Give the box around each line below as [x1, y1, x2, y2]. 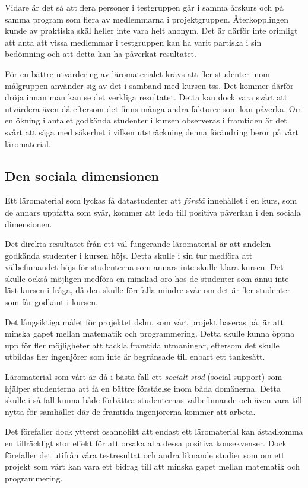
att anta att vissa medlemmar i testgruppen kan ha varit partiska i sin [5, 36, 262, 48]
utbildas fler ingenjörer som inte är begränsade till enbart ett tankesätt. [5, 350, 265, 363]
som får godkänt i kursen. [5, 296, 98, 308]
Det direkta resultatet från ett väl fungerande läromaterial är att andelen [5, 237, 271, 250]
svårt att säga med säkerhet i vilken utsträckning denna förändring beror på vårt [5, 125, 299, 138]
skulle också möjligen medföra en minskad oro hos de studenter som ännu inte [5, 272, 289, 284]
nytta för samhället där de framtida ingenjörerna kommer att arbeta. [5, 405, 256, 417]
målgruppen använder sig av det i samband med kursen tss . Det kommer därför [5, 79, 294, 91]
